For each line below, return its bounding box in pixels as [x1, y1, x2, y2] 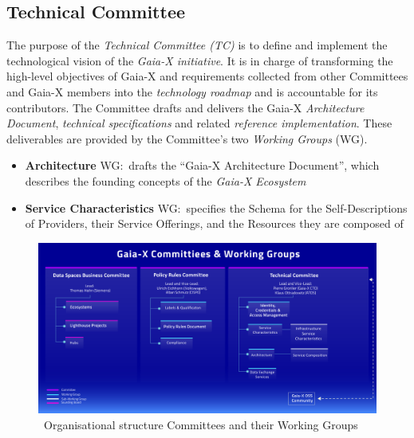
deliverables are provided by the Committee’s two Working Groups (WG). [6, 130, 368, 147]
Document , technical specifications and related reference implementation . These [6, 115, 392, 131]
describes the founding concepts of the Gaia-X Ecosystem [25, 172, 306, 189]
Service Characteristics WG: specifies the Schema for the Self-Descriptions [25, 199, 408, 216]
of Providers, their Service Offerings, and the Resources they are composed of [25, 215, 404, 232]
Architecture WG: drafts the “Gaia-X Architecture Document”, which [25, 157, 380, 174]
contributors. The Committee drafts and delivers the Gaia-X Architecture [6, 99, 365, 115]
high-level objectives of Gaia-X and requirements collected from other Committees [6, 68, 408, 84]
